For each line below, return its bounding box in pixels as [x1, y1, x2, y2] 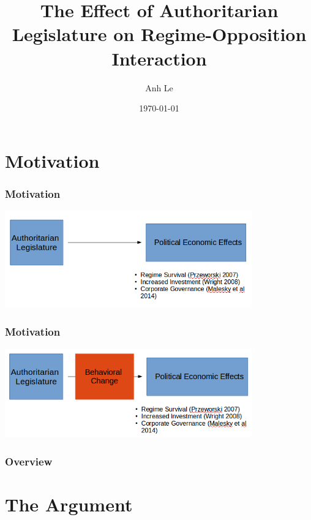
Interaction [111, 45, 207, 70]
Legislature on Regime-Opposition [12, 21, 307, 47]
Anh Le [145, 81, 173, 94]
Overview [5, 453, 53, 469]
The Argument [5, 492, 133, 517]
